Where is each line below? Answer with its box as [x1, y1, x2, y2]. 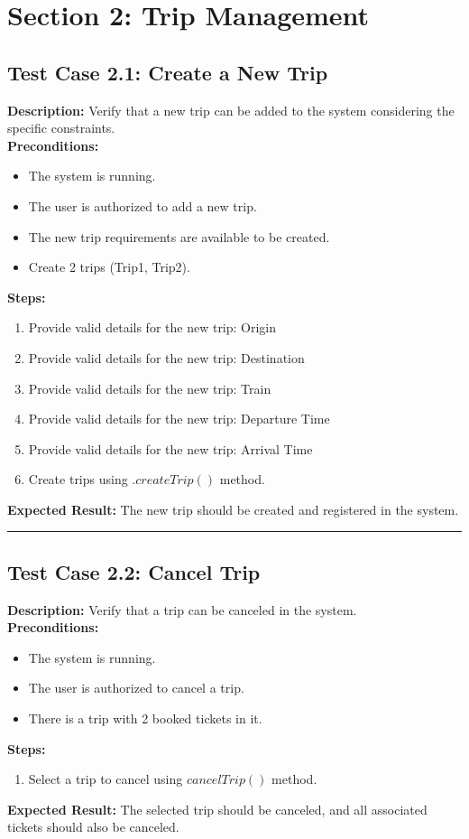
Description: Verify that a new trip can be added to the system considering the [7, 100, 455, 119]
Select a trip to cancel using [28, 769, 183, 788]
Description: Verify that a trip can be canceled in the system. [7, 600, 357, 619]
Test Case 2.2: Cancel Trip [7, 557, 261, 585]
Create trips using [28, 470, 128, 489]
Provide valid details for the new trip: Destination [28, 348, 305, 367]
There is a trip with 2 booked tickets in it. [28, 709, 262, 728]
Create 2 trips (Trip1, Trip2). [28, 257, 190, 276]
